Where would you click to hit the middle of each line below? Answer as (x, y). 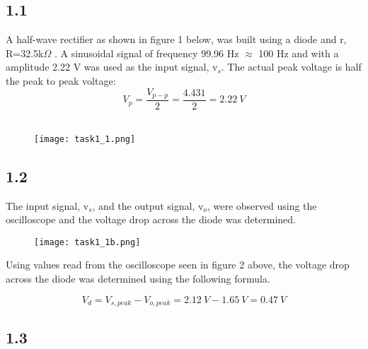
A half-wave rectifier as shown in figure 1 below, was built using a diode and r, (176, 39)
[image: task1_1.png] (85, 139)
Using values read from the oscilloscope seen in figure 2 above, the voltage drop (178, 265)
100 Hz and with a (299, 53)
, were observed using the (262, 205)
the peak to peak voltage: (61, 80)
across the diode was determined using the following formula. (138, 278)
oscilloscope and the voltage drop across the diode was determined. (151, 219)
